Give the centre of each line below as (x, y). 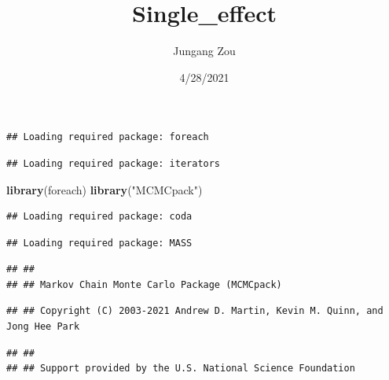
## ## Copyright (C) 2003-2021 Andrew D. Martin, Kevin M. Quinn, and (195, 311)
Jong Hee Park (43, 327)
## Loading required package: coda (99, 217)
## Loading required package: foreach (108, 137)
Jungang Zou (204, 51)
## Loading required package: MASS (99, 243)
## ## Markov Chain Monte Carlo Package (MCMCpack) (144, 284)
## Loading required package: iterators (114, 163)
